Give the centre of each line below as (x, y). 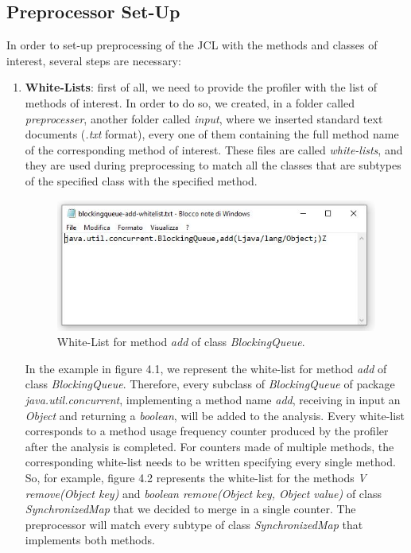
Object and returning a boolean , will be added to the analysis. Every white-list (215, 415)
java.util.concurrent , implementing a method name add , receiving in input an (213, 400)
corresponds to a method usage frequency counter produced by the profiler (207, 431)
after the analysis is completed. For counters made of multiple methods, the (209, 446)
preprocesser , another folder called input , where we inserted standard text (204, 118)
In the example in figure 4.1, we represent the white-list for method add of (206, 368)
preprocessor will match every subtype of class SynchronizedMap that (194, 524)
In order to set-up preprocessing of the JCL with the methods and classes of (192, 45)
